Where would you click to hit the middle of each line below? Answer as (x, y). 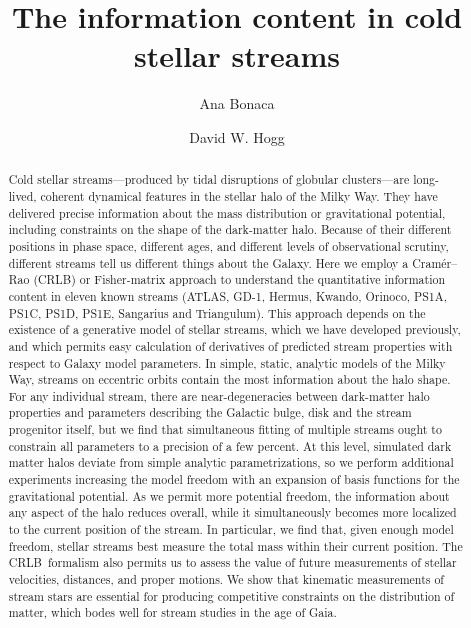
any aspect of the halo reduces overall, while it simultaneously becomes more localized (232, 512)
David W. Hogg (237, 136)
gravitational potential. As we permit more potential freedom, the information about (229, 495)
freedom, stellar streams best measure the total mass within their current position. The (235, 545)
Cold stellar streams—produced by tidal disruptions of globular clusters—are (209, 179)
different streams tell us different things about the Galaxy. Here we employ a (208, 262)
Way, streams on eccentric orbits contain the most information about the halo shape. (229, 379)
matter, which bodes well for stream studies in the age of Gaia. (172, 612)
